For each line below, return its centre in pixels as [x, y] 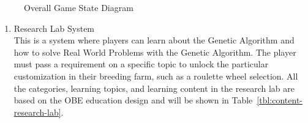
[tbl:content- [280, 100]
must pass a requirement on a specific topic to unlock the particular [141, 64]
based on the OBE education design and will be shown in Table [133, 100]
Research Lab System [54, 28]
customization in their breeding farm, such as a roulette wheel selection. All [156, 76]
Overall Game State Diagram [79, 7]
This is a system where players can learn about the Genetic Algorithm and [154, 40]
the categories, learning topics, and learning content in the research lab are [154, 88]
